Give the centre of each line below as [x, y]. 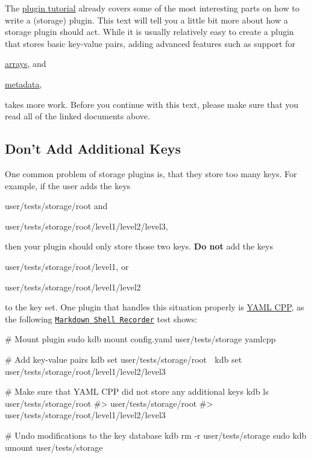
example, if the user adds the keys [68, 185]
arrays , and [26, 64]
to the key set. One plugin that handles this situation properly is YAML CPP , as [155, 307]
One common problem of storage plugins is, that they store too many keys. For [151, 173]
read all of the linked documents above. [77, 116]
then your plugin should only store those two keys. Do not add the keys [139, 246]
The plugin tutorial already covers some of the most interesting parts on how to [152, 8]
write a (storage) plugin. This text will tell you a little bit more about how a [146, 20]
